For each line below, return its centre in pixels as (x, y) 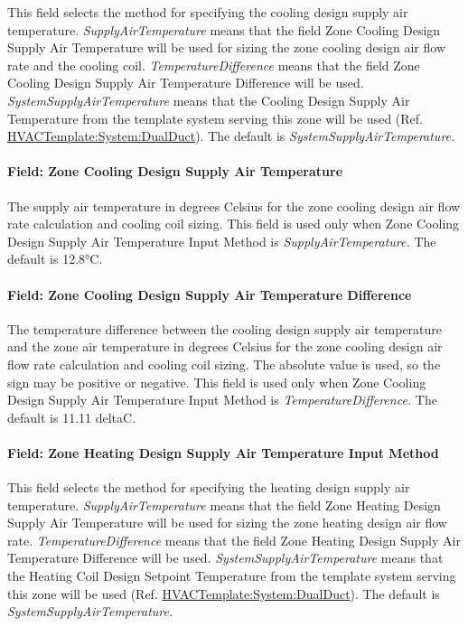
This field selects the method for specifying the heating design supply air (209, 487)
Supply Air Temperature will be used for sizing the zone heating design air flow (227, 523)
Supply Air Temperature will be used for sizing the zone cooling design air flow (226, 47)
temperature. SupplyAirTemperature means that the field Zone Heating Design (224, 505)
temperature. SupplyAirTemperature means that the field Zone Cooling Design (224, 29)
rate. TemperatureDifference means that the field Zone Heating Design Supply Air (234, 540)
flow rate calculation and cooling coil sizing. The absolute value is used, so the (224, 364)
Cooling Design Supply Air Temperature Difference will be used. (186, 83)
